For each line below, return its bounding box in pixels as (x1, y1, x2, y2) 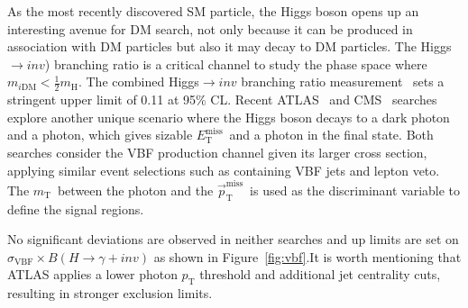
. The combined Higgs (78, 72, 199, 91)
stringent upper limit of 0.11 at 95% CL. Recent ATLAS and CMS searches (7, 90, 437, 109)
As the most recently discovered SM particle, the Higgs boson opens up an (7, 2, 419, 20)
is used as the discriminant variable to (250, 180, 461, 199)
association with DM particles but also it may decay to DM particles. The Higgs (7, 37, 452, 56)
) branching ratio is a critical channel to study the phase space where (44, 54, 427, 73)
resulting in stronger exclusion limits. (7, 284, 213, 303)
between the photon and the (57, 180, 214, 199)
